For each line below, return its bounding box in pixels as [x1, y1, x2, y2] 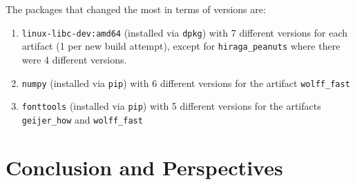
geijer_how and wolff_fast [21, 112, 143, 126]
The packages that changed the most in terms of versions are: [6, 2, 266, 16]
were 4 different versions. [21, 52, 127, 66]
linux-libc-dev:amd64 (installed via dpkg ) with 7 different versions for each [21, 25, 348, 39]
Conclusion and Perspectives [6, 153, 283, 181]
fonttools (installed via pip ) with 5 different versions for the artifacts [21, 99, 321, 113]
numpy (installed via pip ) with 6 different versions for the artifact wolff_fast [21, 75, 350, 90]
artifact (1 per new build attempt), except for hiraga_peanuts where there [21, 39, 340, 53]
